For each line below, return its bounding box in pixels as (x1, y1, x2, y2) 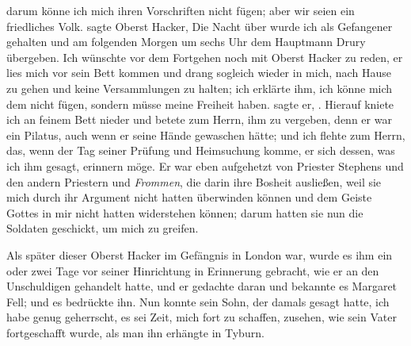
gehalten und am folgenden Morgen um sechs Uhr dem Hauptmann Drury (6, 33, 366, 50)
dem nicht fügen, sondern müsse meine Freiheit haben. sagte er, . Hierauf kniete (6, 95, 394, 112)
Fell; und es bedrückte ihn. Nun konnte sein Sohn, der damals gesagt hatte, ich (6, 293, 390, 309)
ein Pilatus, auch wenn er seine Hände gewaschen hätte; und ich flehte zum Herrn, (6, 126, 405, 143)
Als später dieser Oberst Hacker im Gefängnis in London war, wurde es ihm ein (6, 246, 393, 263)
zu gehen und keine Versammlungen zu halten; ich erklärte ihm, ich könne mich (6, 79, 393, 96)
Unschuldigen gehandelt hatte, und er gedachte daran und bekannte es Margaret (6, 278, 398, 294)
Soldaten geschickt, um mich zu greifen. (6, 220, 199, 236)
